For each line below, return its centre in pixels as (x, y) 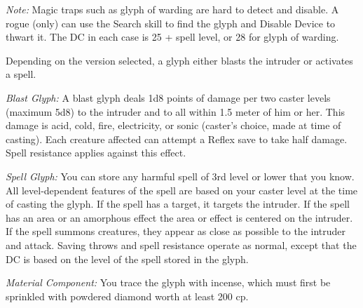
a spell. (21, 74)
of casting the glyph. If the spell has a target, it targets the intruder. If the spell (178, 204)
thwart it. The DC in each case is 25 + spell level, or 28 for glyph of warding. (172, 37)
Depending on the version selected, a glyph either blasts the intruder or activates (179, 60)
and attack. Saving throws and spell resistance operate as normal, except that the (181, 245)
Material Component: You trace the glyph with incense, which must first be (168, 282)
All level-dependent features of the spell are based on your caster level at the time (182, 190)
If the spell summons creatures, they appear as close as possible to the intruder (176, 231)
